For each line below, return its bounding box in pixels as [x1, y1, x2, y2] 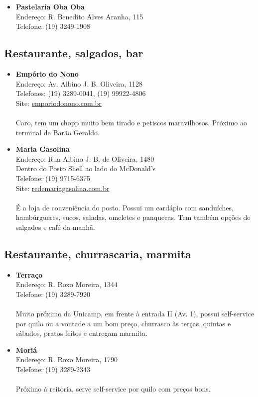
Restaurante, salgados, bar [4, 45, 143, 61]
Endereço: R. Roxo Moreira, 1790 [15, 354, 118, 365]
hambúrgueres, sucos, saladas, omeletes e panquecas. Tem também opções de [15, 212, 251, 222]
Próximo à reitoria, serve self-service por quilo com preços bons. [15, 384, 211, 394]
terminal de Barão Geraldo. [15, 127, 100, 137]
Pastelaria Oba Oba [15, 1, 85, 11]
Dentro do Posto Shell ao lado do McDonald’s [15, 163, 156, 174]
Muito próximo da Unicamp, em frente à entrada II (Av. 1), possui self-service [15, 308, 255, 319]
